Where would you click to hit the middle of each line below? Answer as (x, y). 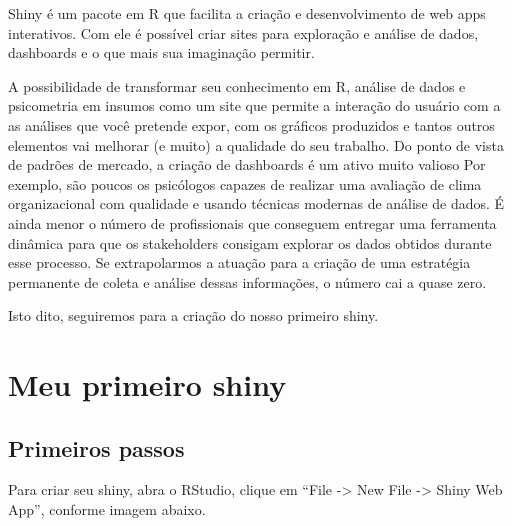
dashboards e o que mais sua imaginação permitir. (161, 52)
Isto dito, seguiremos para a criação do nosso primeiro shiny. (193, 315)
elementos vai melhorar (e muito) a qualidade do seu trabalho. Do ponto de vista (256, 144)
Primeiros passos (96, 447)
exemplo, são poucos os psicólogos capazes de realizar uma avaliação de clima (245, 183)
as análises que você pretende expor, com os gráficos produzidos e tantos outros (251, 124)
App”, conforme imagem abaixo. (107, 509)
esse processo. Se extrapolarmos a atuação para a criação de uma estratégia (239, 262)
